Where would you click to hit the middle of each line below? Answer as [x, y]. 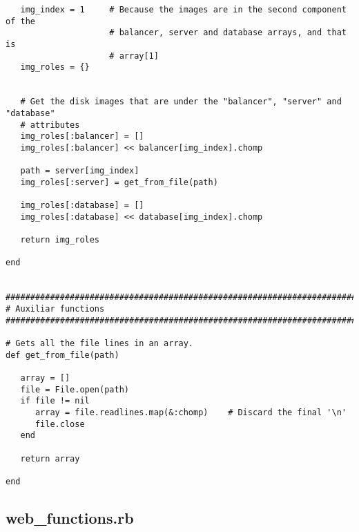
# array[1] [134, 56]
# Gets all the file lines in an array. [100, 344]
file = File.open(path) [75, 389]
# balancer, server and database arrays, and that [228, 33]
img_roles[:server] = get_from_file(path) [119, 182]
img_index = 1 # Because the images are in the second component [183, 10]
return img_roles [60, 240]
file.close [60, 424]
